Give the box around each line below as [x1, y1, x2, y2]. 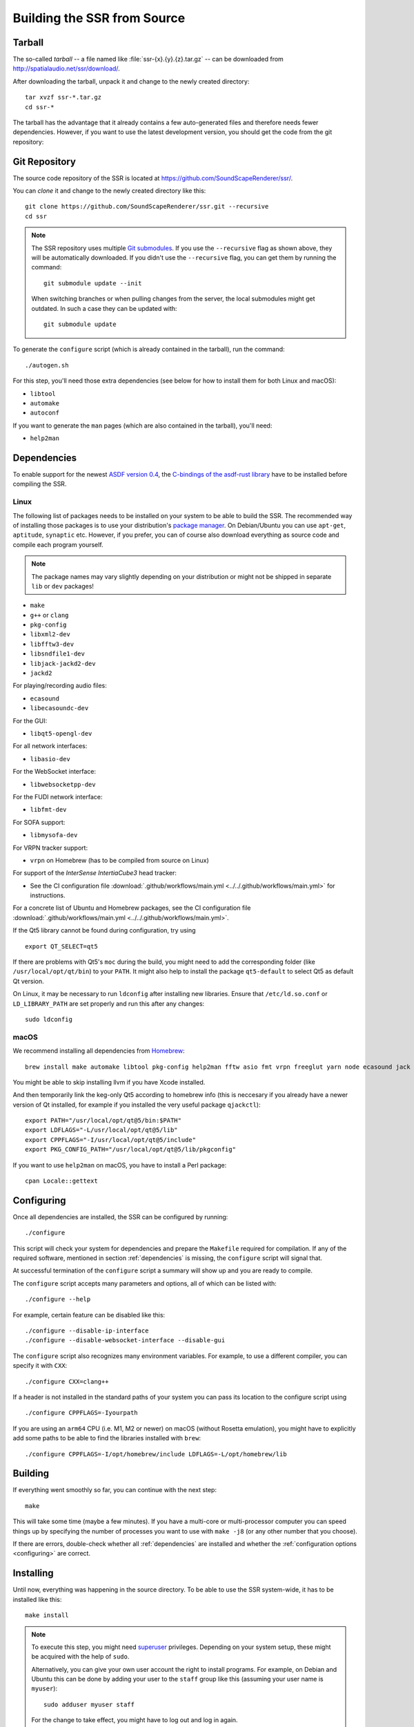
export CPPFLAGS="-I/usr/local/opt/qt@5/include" [25, 1136, 197, 1143]
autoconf [30, 409, 60, 417]
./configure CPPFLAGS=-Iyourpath [25, 1409, 138, 1417]
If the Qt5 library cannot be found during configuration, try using [12, 926, 196, 935]
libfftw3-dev [30, 640, 75, 648]
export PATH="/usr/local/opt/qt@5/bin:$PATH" [25, 1116, 182, 1125]
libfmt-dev [30, 805, 67, 814]
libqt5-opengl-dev [30, 729, 92, 737]
